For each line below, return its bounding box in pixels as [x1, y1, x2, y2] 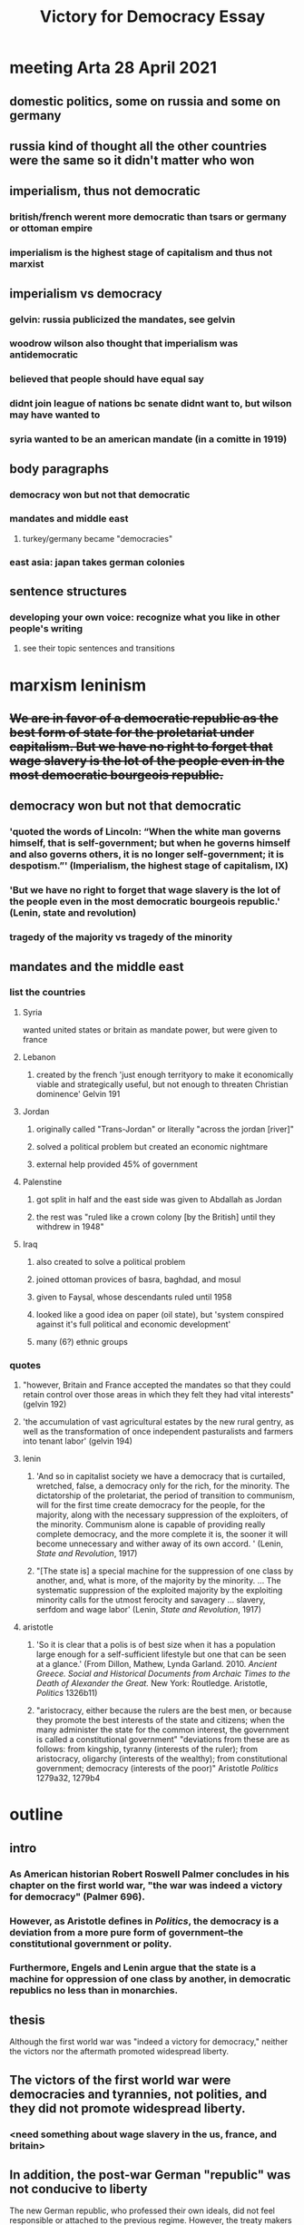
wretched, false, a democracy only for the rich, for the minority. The [35, 1481, 290, 1492]
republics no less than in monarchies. [9, 1985, 179, 1997]
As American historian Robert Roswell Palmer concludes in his [9, 1867, 290, 1880]
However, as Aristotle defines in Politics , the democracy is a [9, 1915, 279, 1927]
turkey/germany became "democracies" [22, 533, 173, 544]
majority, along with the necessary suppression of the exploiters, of [35, 1509, 289, 1521]
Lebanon [22, 1051, 56, 1063]
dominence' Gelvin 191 [35, 1088, 121, 1099]
